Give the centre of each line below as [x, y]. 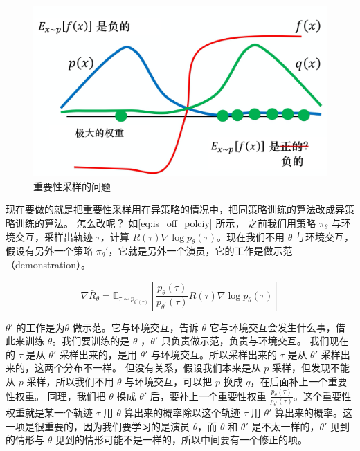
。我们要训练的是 [91, 341]
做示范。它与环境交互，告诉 [135, 327]
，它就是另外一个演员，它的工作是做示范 [200, 251]
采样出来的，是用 [98, 354]
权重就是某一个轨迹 [49, 412]
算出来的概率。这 [314, 412]
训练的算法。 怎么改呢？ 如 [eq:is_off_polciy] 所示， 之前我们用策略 [165, 222]
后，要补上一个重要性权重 [208, 395]
